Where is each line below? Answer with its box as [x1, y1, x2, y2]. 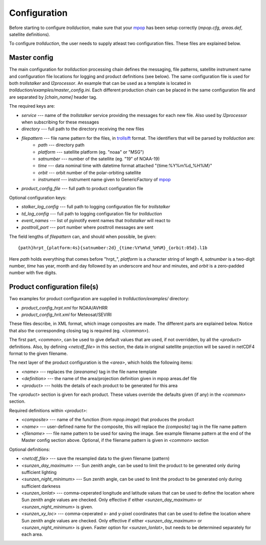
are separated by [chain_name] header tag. [9, 94, 98, 100]
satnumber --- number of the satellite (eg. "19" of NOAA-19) [38, 156, 160, 161]
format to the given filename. [9, 350, 68, 356]
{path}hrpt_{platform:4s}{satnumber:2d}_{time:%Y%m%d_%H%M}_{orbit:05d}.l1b [18, 245, 208, 251]
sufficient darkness [21, 483, 61, 489]
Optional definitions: [9, 446, 50, 452]
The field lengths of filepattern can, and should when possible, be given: [9, 234, 157, 239]
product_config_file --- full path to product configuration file [21, 186, 144, 192]
